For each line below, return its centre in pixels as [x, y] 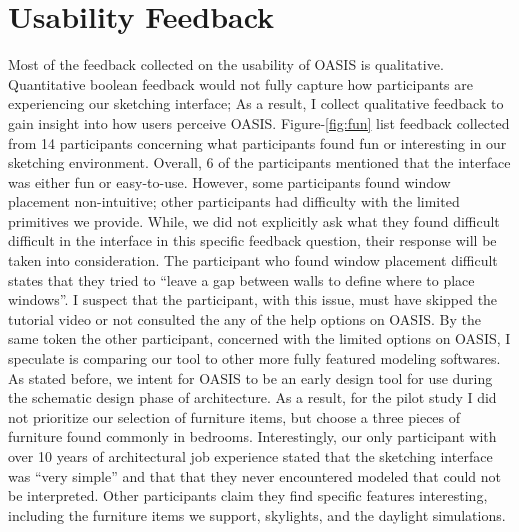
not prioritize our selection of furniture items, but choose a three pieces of [234, 416]
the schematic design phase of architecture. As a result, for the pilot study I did [252, 397]
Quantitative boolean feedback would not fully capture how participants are [240, 83]
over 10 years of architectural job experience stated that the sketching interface [250, 456]
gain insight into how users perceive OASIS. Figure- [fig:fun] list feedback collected [259, 122]
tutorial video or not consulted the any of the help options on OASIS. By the [244, 318]
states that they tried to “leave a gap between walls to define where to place [241, 279]
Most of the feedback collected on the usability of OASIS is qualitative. [226, 64]
